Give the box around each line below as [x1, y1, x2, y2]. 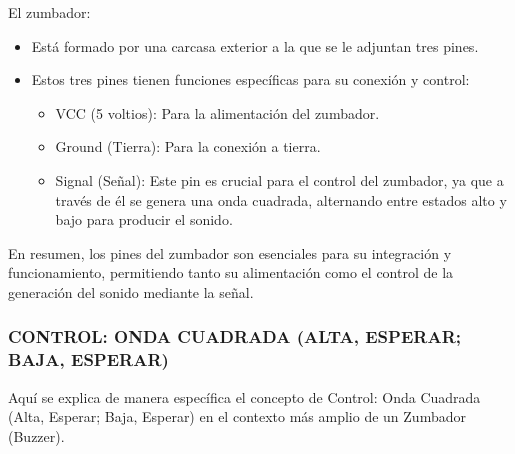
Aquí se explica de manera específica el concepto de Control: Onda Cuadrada [8, 386, 481, 407]
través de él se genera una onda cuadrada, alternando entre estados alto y [55, 189, 507, 210]
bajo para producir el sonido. [55, 209, 233, 230]
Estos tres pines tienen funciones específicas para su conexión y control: [31, 69, 470, 90]
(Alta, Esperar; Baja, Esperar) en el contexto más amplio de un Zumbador [8, 406, 466, 427]
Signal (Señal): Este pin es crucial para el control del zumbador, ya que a [55, 169, 504, 190]
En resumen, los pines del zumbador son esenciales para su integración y [8, 242, 452, 263]
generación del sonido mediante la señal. [8, 281, 254, 302]
